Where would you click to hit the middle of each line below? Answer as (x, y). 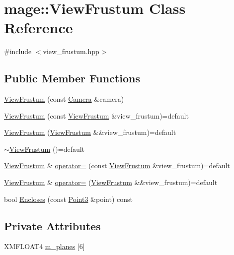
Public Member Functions (72, 78)
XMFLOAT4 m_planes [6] (44, 246)
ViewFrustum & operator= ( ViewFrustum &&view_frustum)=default (111, 182)
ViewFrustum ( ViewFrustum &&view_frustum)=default (90, 132)
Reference (39, 28)
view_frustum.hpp (71, 51)
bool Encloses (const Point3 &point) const (68, 199)
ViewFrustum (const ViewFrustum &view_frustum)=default (96, 115)
